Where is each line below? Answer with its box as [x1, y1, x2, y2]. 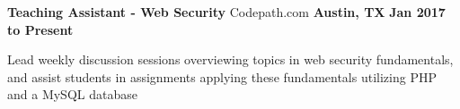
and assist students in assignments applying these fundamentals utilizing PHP [7, 67, 437, 86]
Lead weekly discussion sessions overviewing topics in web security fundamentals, [7, 50, 454, 69]
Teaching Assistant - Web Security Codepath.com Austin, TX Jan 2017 [7, 3, 446, 21]
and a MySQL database [7, 85, 137, 104]
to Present [7, 20, 74, 38]
